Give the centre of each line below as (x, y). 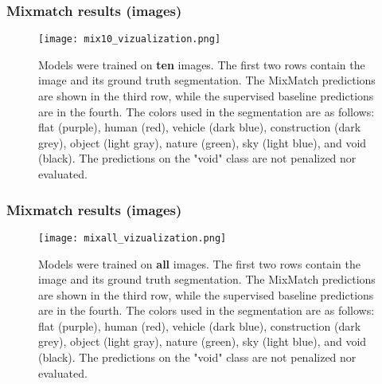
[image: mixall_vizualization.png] (133, 238)
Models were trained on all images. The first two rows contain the (199, 263)
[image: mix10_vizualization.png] (130, 39)
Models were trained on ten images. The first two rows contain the (202, 64)
